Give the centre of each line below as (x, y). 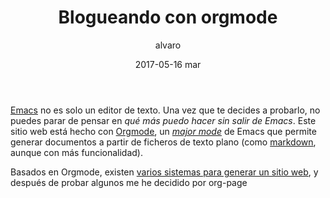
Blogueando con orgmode (168, 17)
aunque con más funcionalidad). (76, 152)
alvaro (168, 45)
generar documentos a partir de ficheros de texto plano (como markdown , (163, 142)
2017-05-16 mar (168, 64)
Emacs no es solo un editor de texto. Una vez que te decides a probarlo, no (165, 110)
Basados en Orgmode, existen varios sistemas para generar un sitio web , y (164, 172)
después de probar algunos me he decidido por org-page (129, 182)
